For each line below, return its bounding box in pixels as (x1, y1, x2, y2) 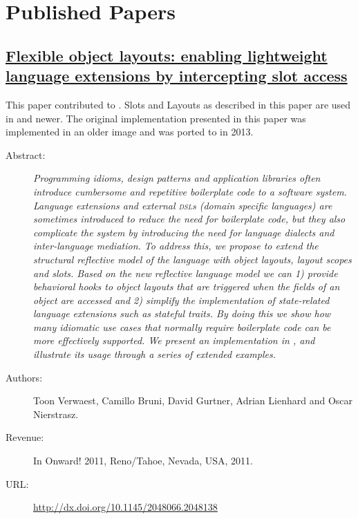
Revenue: (6, 430, 44, 444)
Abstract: (6, 147, 46, 162)
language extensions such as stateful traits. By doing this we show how (33, 306, 331, 321)
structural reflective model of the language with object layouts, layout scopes (33, 252, 352, 266)
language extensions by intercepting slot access (6, 65, 348, 86)
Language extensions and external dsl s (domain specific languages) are (33, 198, 332, 212)
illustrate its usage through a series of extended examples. (33, 347, 276, 361)
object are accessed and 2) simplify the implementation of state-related (33, 292, 330, 307)
